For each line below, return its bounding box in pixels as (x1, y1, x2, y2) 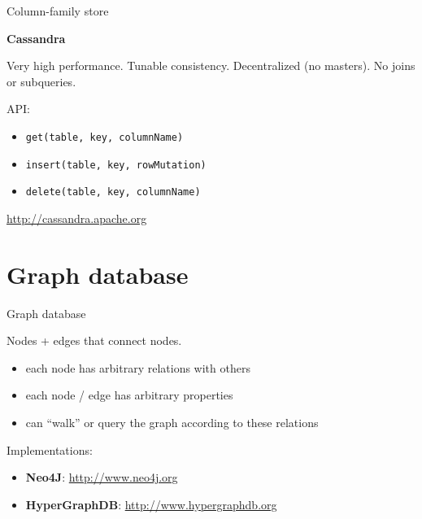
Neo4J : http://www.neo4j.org (25, 469, 178, 486)
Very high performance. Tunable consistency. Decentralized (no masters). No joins (7, 57, 415, 74)
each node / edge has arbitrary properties (25, 386, 233, 403)
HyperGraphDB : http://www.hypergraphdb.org (25, 495, 277, 512)
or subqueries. (7, 72, 76, 89)
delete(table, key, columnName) (25, 186, 201, 198)
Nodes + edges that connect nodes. (7, 332, 182, 349)
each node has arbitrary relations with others (25, 359, 250, 376)
